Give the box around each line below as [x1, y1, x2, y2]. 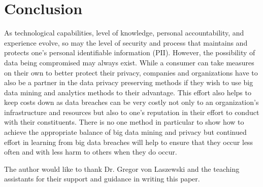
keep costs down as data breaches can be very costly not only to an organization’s [4, 97, 259, 107]
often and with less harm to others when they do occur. [4, 146, 177, 157]
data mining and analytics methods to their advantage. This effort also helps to [4, 87, 251, 97]
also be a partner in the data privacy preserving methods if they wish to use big [4, 77, 253, 88]
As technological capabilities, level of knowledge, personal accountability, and [4, 27, 244, 38]
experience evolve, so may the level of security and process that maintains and [4, 37, 248, 48]
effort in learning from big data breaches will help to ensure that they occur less [4, 136, 253, 147]
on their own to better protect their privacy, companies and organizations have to [4, 67, 258, 78]
